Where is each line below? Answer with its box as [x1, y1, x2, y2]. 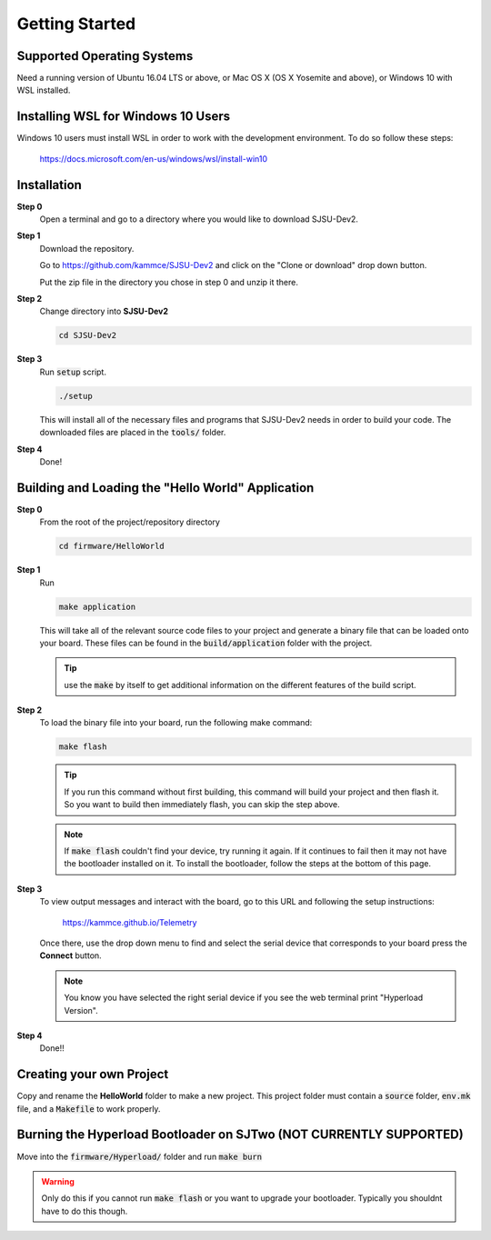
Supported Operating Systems [16, 48, 194, 64]
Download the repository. [39, 243, 135, 254]
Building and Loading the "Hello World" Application [16, 480, 315, 495]
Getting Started [16, 14, 136, 34]
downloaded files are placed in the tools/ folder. [39, 427, 226, 438]
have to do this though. [41, 1205, 128, 1216]
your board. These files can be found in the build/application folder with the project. [39, 637, 373, 648]
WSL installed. [16, 85, 71, 95]
